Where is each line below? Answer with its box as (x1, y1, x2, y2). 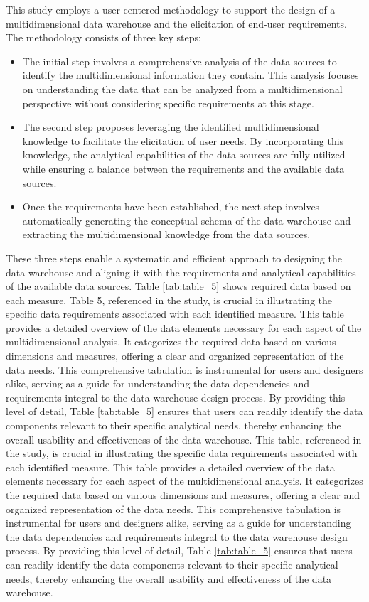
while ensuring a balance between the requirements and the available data (22, 161, 345, 176)
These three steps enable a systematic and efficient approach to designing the (6, 250, 342, 265)
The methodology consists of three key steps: (6, 30, 201, 45)
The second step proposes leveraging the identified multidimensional (22, 119, 319, 134)
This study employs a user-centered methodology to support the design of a (6, 2, 336, 16)
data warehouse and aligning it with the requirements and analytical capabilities (6, 264, 356, 279)
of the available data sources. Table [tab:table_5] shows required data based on (6, 279, 351, 294)
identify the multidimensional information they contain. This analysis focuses (22, 68, 359, 82)
